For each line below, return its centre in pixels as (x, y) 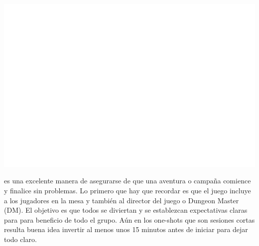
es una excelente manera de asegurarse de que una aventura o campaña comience (128, 181)
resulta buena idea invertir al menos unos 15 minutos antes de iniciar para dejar (126, 229)
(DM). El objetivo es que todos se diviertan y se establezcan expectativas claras (126, 210)
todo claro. (20, 239)
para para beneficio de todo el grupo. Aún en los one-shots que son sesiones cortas (129, 219)
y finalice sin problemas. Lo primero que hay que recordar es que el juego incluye (128, 190)
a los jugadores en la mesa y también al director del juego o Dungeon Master (122, 200)
